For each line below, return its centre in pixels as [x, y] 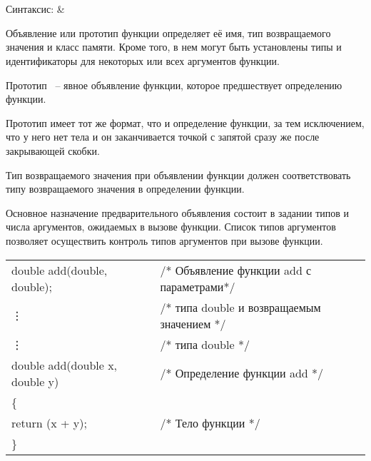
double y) [35, 381]
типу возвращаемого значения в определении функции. [125, 189]
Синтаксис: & [35, 9]
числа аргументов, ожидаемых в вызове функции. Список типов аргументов [171, 227]
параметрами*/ [198, 286]
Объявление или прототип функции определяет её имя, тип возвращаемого [168, 32]
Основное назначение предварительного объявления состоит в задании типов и [177, 212]
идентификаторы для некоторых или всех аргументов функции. [143, 60]
